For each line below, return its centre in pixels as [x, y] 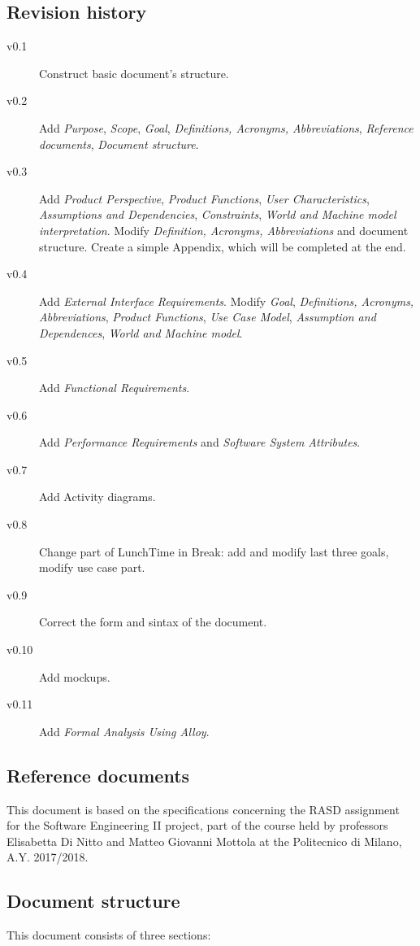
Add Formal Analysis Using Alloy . [124, 731]
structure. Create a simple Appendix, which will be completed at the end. [223, 246]
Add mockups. [75, 676]
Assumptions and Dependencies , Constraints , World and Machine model [218, 214]
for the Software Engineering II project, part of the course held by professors [197, 825]
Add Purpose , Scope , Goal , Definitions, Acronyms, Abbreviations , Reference [226, 127]
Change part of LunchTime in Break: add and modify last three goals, [214, 551]
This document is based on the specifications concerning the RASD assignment [203, 809]
